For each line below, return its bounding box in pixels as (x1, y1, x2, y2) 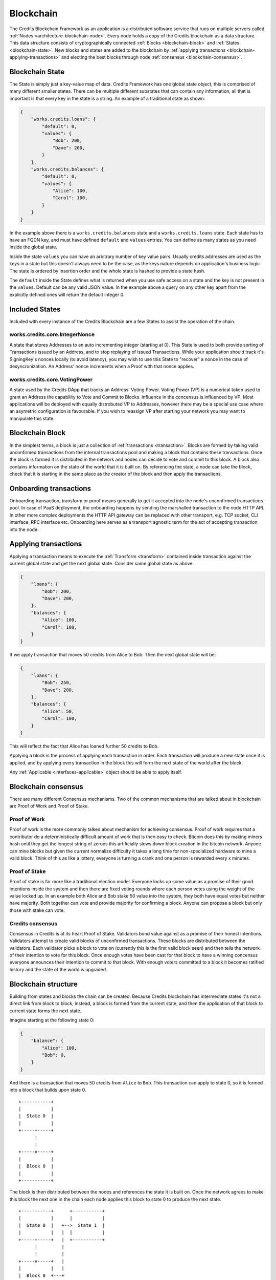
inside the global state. (9, 244, 57, 250)
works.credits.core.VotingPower (9, 376, 93, 383)
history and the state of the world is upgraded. (9, 966, 107, 972)
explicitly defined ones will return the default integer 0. (9, 291, 125, 297)
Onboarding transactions (9, 484, 91, 493)
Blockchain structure (9, 979, 78, 988)
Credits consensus (9, 920, 58, 927)
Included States (9, 305, 61, 313)
